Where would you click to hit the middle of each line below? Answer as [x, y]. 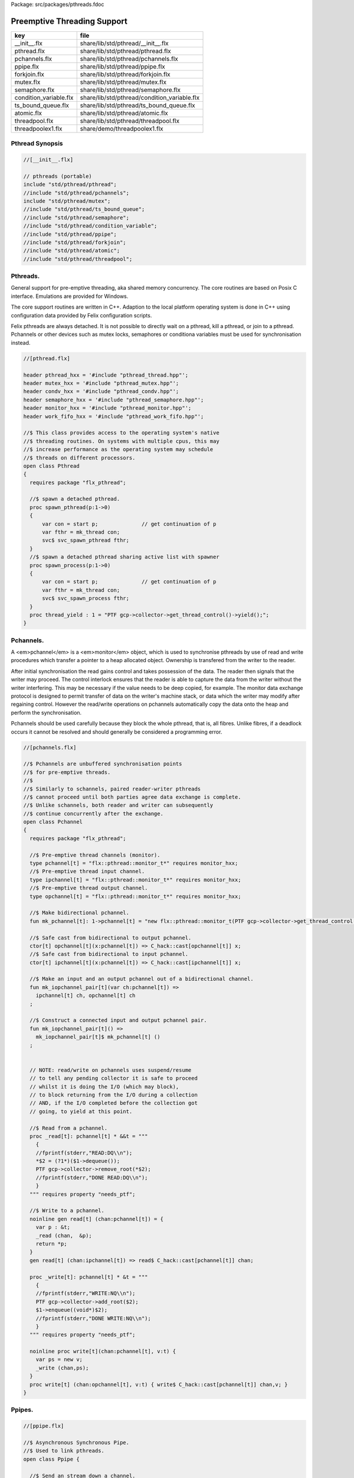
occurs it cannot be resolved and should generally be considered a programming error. [117, 732]
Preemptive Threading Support [69, 21]
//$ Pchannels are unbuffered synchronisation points [103, 764]
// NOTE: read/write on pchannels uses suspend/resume [111, 1070]
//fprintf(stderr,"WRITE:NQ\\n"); [86, 1294]
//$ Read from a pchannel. [69, 1128]
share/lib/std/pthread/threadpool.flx [130, 121]
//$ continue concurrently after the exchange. [93, 813]
